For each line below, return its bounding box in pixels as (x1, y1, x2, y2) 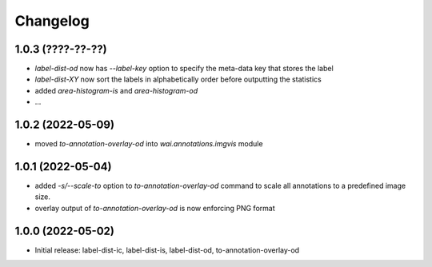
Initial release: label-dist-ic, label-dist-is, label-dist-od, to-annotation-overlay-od (34, 245, 300, 255)
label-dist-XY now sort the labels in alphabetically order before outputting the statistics (34, 74, 322, 84)
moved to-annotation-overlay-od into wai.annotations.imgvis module (34, 139, 263, 149)
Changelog (14, 12, 90, 30)
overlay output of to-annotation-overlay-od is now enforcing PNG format (34, 203, 275, 213)
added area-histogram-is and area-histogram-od (34, 86, 198, 95)
